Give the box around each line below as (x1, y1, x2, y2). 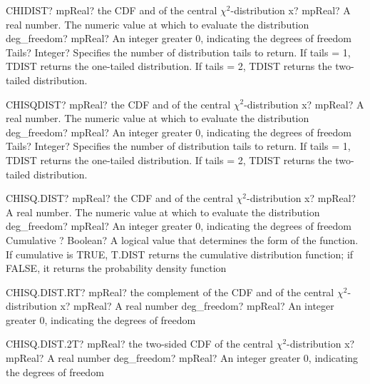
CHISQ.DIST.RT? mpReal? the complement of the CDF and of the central (6, 284, 334, 299)
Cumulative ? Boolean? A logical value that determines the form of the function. (6, 232, 359, 247)
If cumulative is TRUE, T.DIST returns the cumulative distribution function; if (6, 246, 354, 261)
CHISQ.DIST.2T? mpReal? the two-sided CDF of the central (6, 336, 273, 351)
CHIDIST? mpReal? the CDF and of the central (6, 3, 217, 17)
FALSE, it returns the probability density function (6, 261, 227, 276)
